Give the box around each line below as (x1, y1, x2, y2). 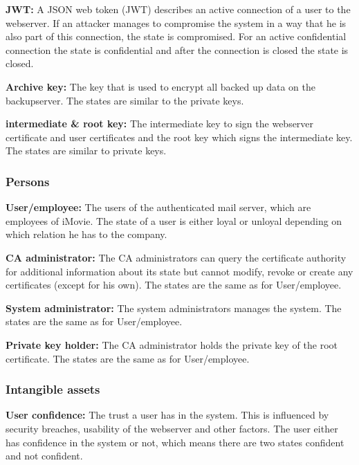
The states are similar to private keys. (6, 143, 167, 158)
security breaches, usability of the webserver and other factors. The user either (6, 421, 338, 435)
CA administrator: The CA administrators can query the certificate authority (6, 250, 347, 264)
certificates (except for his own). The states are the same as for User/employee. (6, 277, 342, 292)
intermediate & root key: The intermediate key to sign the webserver (6, 116, 314, 131)
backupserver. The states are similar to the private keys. (6, 93, 244, 107)
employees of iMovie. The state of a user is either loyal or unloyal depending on (6, 213, 342, 228)
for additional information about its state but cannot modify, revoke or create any (6, 264, 353, 278)
